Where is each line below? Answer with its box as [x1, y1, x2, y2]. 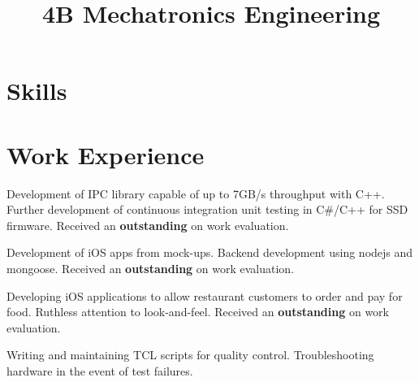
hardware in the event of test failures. [6, 362, 193, 380]
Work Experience [6, 137, 205, 171]
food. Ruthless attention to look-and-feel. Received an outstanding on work [6, 303, 389, 320]
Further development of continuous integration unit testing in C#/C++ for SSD [6, 201, 408, 218]
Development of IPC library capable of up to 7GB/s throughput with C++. [6, 184, 385, 202]
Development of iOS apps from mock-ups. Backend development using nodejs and [6, 244, 413, 261]
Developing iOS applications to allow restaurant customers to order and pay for [6, 287, 403, 304]
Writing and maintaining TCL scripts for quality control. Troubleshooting [6, 346, 374, 363]
